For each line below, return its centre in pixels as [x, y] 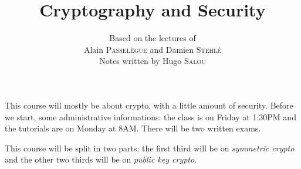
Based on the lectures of [153, 38]
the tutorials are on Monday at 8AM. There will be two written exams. [133, 128]
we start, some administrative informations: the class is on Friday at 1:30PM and [150, 116]
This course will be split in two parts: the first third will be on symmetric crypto [150, 148]
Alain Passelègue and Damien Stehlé [153, 49]
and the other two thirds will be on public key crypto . [101, 159]
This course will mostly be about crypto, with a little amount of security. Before [149, 105]
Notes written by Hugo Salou [153, 61]
